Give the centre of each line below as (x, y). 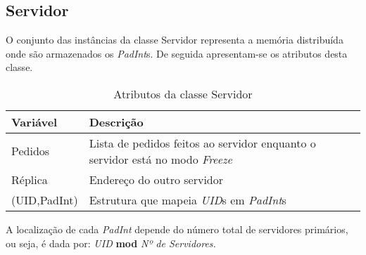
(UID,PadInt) (45, 200)
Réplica (30, 179)
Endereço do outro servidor (156, 179)
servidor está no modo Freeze (160, 159)
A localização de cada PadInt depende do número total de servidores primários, (177, 229)
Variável (34, 122)
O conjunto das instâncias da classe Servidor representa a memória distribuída (175, 40)
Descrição (116, 122)
